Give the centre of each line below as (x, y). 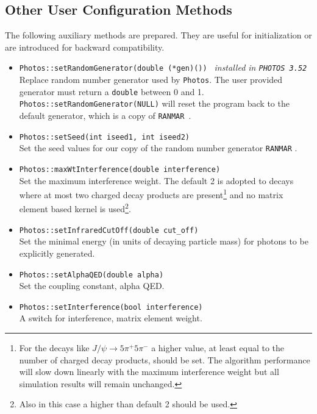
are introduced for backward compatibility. (85, 47)
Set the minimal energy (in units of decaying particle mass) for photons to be (164, 241)
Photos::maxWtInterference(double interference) (120, 169)
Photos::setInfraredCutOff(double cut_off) (109, 230)
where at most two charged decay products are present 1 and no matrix (151, 194)
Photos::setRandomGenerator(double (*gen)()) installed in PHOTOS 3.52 (163, 67)
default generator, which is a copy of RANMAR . (105, 116)
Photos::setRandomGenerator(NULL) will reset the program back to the (154, 103)
